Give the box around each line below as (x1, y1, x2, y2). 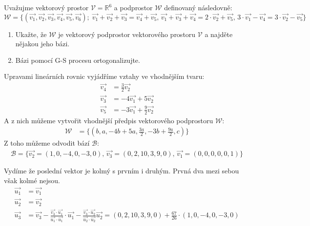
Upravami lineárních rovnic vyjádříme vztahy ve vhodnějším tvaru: (4, 71, 205, 81)
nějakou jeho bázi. (15, 38, 70, 49)
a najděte (205, 29, 233, 39)
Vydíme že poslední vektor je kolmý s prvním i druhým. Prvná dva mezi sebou (4, 166, 239, 176)
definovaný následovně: (164, 2, 232, 12)
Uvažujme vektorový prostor (4, 2, 89, 12)
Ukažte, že (15, 29, 47, 39)
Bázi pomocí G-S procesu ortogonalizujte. (15, 55, 140, 65)
